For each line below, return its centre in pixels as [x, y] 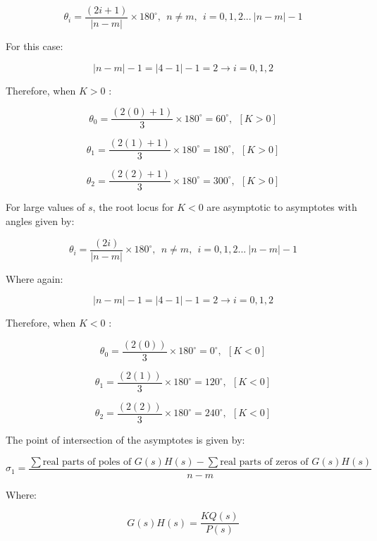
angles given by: [40, 221]
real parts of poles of [87, 462]
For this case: [35, 46]
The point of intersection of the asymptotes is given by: [125, 440]
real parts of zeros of [264, 462]
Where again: [35, 278]
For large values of [45, 207]
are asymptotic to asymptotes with [282, 207]
